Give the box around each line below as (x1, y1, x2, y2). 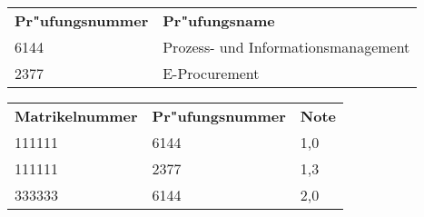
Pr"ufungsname (163, 10, 275, 31)
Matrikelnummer (15, 105, 138, 126)
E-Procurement (163, 63, 260, 84)
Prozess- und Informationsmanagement (163, 36, 410, 57)
